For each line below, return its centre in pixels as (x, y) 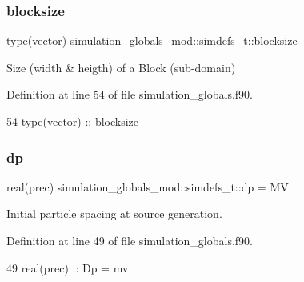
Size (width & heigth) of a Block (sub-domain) (121, 67)
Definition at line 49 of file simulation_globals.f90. (130, 240)
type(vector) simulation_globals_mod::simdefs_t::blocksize (152, 40)
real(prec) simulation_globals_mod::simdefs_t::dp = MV (148, 186)
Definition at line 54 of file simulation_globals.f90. (130, 94)
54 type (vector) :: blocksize (73, 121)
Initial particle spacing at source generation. (114, 214)
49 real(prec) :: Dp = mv (68, 267)
